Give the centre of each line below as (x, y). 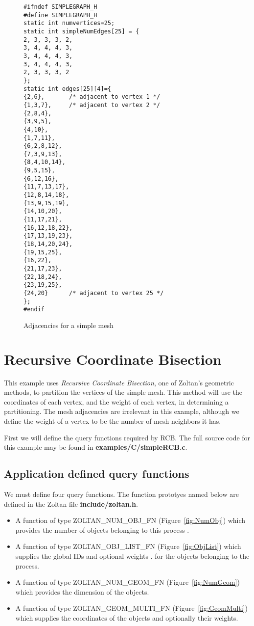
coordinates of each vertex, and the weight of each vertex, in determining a (116, 401)
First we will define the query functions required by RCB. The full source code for (127, 437)
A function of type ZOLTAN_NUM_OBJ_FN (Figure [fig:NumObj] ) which (130, 520)
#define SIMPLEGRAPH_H (60, 15)
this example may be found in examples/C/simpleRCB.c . (96, 447)
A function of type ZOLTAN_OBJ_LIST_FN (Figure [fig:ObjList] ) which (128, 546)
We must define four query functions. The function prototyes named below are (121, 494)
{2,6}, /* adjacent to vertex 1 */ (92, 97)
